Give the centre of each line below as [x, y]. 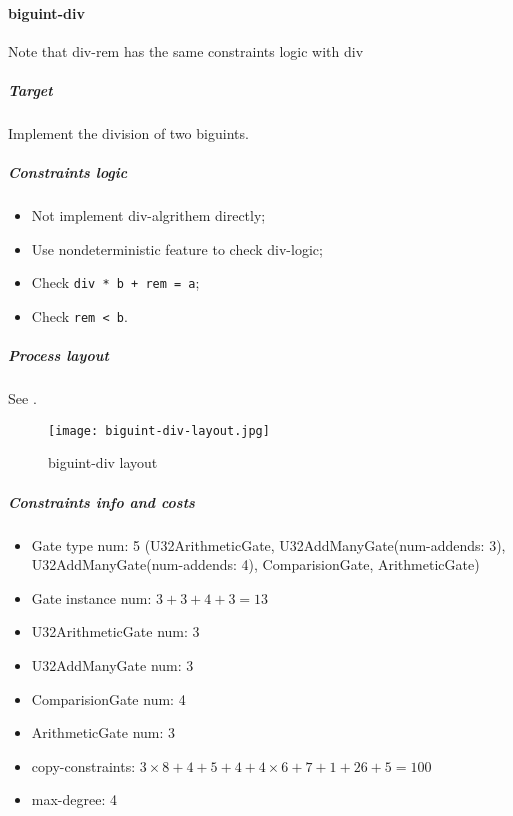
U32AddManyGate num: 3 [112, 664]
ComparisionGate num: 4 [108, 698]
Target [30, 89]
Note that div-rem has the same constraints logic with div [186, 50]
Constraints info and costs [101, 501]
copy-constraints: [83, 765]
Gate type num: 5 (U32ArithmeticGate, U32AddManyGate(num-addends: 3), [268, 544]
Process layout [58, 355]
